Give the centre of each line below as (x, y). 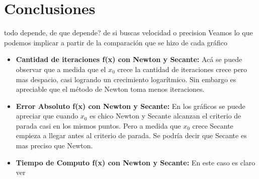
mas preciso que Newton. (54, 145)
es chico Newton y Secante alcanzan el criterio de (165, 116)
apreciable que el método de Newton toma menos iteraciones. (110, 89)
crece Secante (213, 125)
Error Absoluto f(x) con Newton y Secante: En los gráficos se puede (131, 106)
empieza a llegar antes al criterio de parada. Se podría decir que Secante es (131, 135)
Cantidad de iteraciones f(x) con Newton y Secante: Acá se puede (129, 59)
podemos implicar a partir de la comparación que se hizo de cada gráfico (116, 42)
